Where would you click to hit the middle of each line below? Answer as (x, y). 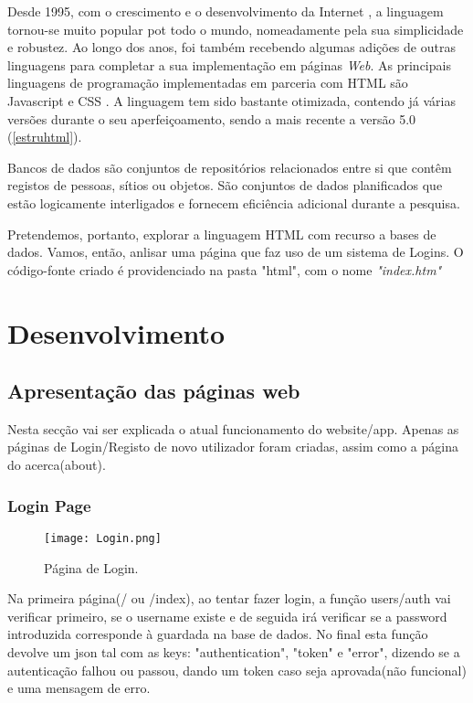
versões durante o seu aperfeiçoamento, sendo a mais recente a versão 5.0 (212, 118)
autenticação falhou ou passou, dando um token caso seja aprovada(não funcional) (237, 670)
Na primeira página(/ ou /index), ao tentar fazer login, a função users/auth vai (229, 598)
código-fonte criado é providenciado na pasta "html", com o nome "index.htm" (225, 269)
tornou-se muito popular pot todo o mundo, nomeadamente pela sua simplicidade (236, 29)
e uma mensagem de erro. (79, 688)
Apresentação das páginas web (154, 391)
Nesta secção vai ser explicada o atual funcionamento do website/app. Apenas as (233, 428)
